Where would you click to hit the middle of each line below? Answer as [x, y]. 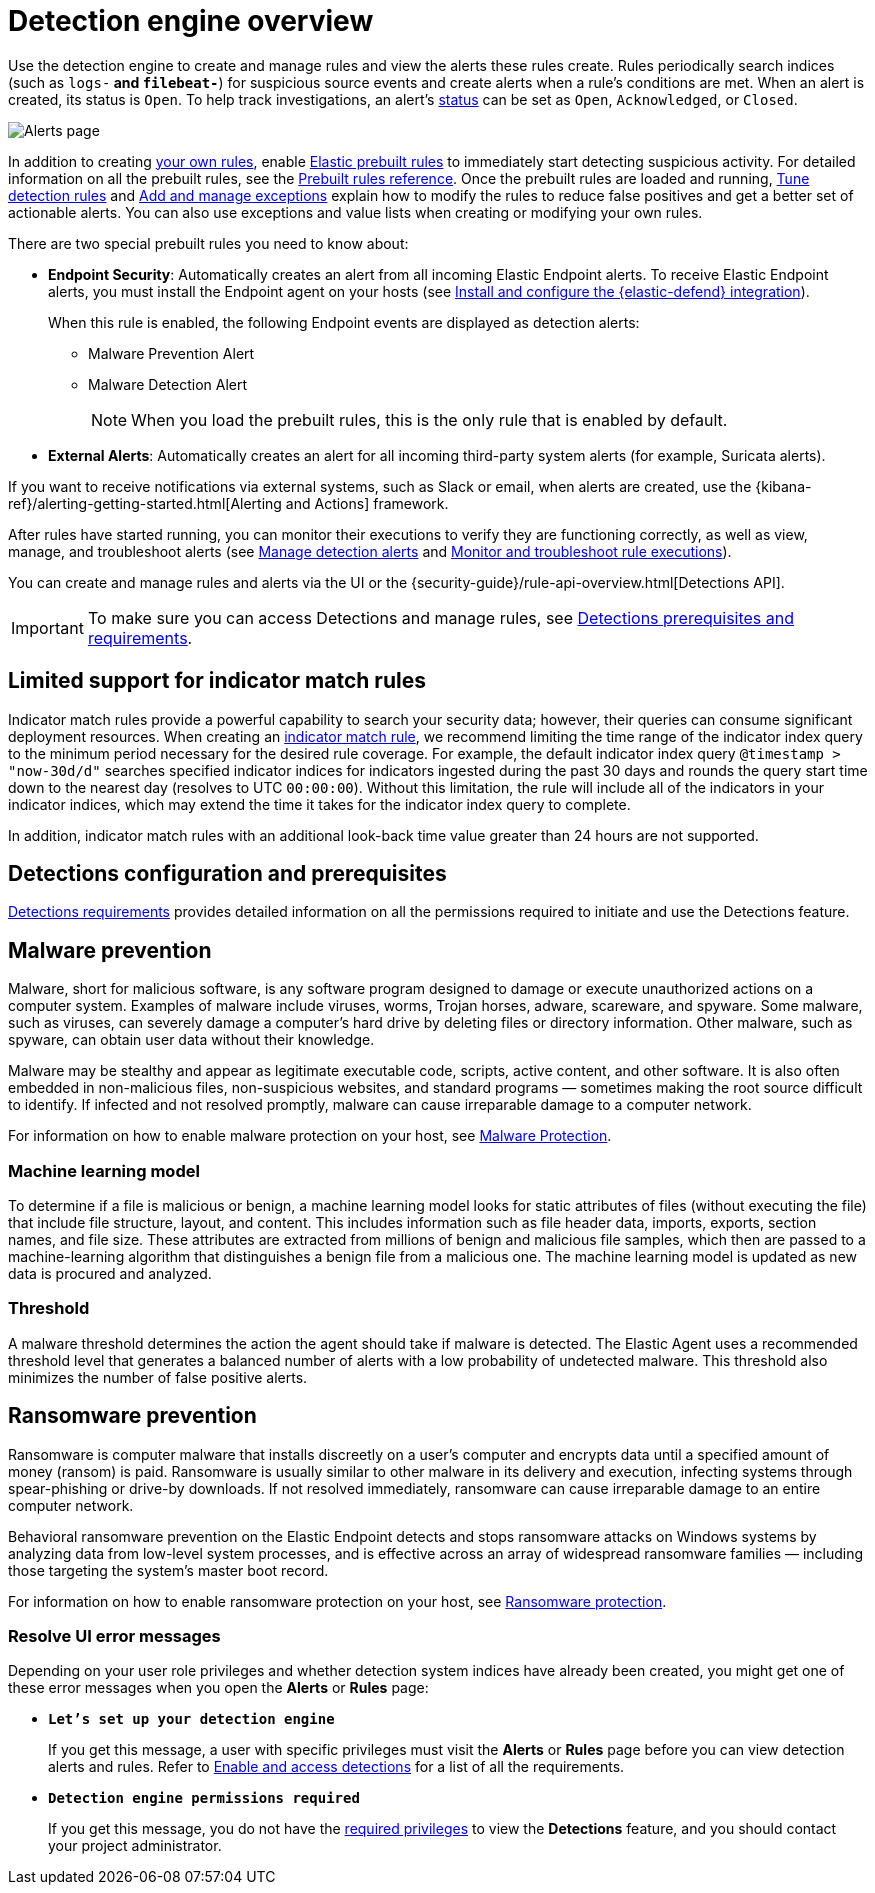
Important [47, 627]
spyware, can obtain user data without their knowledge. [191, 1040]
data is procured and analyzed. [110, 1274]
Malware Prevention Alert [171, 353]
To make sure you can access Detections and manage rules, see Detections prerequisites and [441, 617]
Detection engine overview [191, 21]
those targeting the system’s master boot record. [168, 1570]
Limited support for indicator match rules [217, 681]
